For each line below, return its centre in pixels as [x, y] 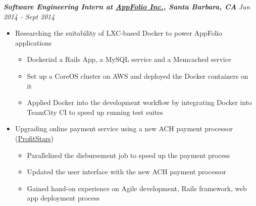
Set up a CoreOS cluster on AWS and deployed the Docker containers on [138, 76]
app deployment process [63, 198]
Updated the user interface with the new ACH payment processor [127, 172]
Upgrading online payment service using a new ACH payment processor [124, 129]
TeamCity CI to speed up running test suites [95, 112]
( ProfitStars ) [34, 138]
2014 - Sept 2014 [29, 16]
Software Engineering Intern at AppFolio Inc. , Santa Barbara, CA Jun [127, 6]
